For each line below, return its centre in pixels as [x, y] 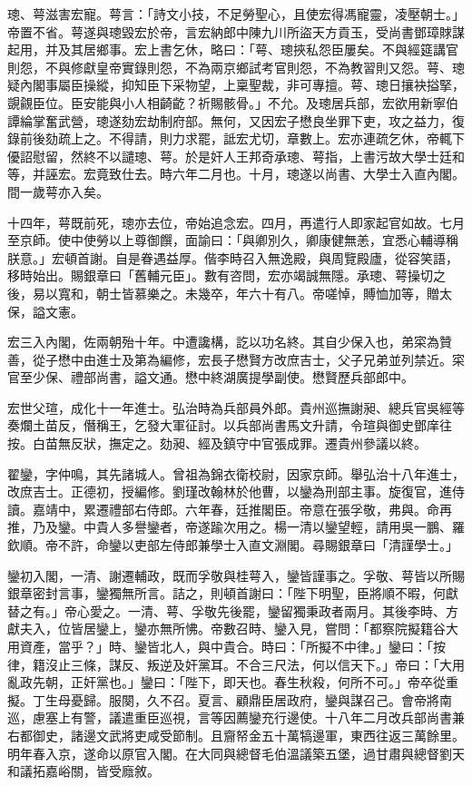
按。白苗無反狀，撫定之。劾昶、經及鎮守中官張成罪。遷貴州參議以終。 [217, 443]
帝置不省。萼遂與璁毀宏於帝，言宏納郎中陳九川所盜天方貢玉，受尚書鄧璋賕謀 [236, 31]
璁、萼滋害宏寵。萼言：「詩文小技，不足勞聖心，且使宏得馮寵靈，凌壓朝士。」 [236, 14]
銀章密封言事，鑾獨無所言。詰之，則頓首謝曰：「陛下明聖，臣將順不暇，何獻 [233, 593]
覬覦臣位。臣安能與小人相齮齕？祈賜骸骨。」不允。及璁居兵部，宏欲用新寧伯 [233, 102]
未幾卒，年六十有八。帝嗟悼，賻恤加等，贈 [312, 293]
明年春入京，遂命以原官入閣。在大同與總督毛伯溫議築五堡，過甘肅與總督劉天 [236, 753]
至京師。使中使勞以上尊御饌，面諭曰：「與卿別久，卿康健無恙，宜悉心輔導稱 [233, 240]
